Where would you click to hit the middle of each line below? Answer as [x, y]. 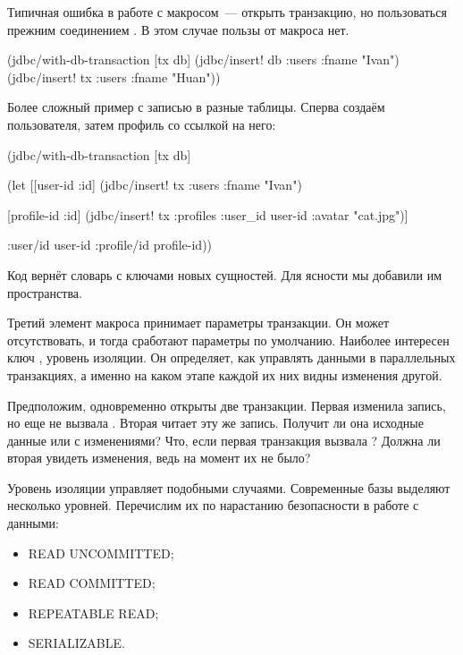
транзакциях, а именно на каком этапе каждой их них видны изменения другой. [225, 374]
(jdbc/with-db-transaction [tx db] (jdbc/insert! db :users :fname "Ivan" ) [203, 60]
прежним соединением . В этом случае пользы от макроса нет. [178, 29]
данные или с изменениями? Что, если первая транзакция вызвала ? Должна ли [224, 440]
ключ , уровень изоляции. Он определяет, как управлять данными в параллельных [231, 357]
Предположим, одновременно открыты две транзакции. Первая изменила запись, [227, 405]
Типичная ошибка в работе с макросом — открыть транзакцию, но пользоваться [227, 12]
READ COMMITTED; [92, 583]
